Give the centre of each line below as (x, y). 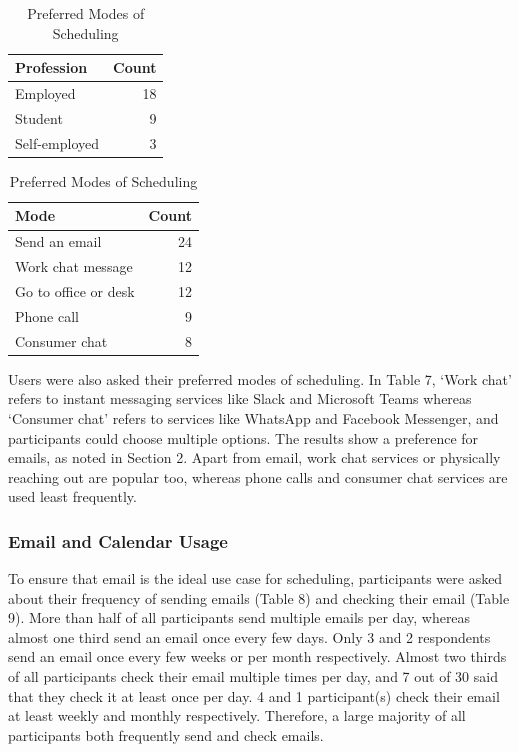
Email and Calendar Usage (118, 540)
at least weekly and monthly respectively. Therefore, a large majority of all (237, 715)
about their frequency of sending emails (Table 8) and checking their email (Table (259, 597)
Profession (51, 67)
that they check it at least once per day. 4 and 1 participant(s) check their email (254, 695)
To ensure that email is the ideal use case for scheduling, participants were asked (255, 578)
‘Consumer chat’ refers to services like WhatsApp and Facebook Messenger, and (253, 417)
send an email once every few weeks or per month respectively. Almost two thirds (257, 656)
